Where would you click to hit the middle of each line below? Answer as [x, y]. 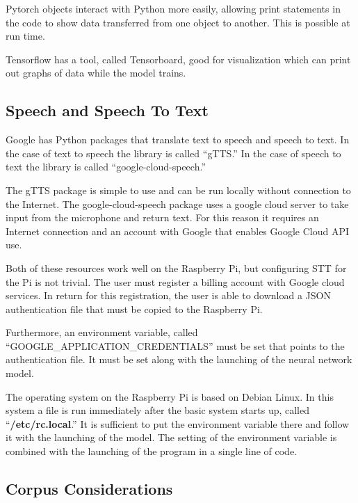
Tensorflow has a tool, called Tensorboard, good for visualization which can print [178, 59]
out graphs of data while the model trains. [96, 73]
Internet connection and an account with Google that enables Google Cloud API [178, 231]
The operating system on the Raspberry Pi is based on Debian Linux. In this [170, 396]
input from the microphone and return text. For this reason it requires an [162, 217]
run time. [25, 36]
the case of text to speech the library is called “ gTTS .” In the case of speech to [173, 153]
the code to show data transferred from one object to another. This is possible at [178, 22]
